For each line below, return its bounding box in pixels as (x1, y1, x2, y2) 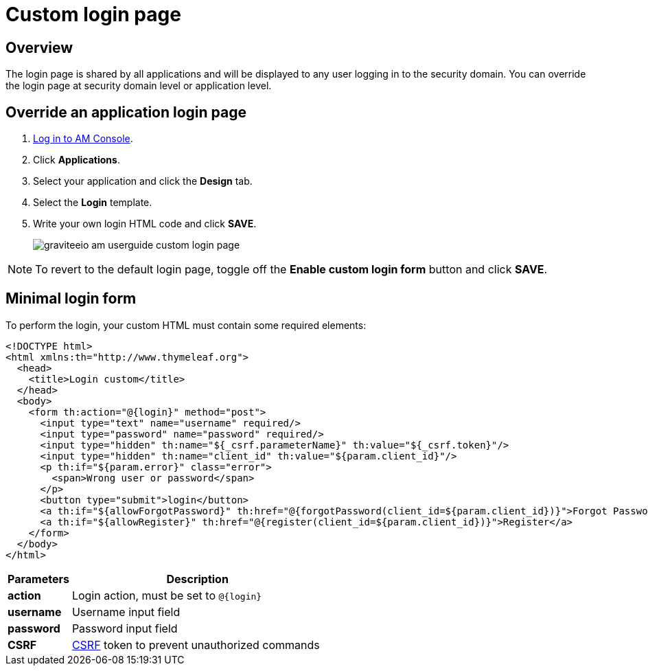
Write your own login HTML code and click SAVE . (33, 218, 257, 230)
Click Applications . (33, 154, 120, 166)
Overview (5, 38, 73, 56)
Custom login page (5, 3, 181, 26)
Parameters (8, 571, 69, 586)
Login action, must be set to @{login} (71, 588, 262, 602)
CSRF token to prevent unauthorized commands (71, 637, 320, 652)
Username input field (71, 604, 181, 619)
